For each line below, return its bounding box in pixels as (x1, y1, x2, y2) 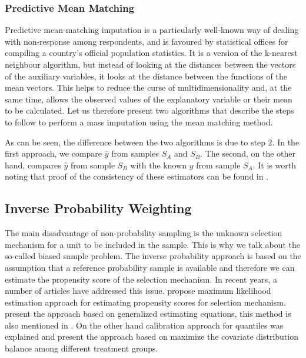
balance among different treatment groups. (5, 342, 158, 354)
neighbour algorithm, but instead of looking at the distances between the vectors (5, 58, 296, 70)
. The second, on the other (200, 147, 295, 160)
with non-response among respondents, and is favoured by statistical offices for (5, 35, 288, 47)
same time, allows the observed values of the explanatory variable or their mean (5, 92, 292, 105)
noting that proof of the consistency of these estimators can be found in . (5, 170, 269, 183)
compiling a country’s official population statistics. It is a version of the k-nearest (5, 47, 298, 59)
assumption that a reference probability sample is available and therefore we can (5, 261, 295, 273)
